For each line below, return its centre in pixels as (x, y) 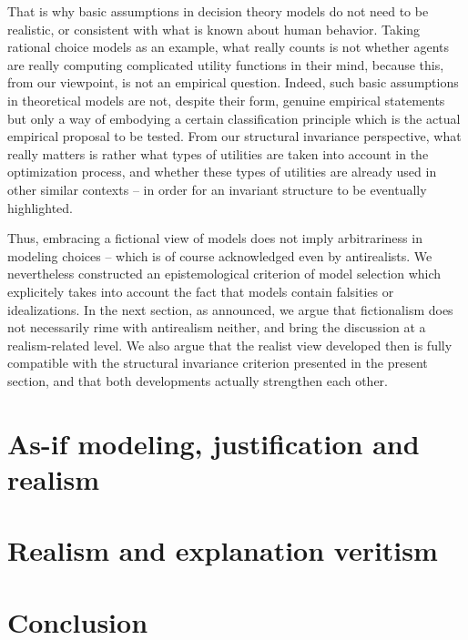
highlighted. (40, 207)
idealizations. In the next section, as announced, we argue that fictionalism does (230, 309)
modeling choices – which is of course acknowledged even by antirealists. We (220, 255)
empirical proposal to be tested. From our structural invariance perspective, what (234, 136)
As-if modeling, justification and (214, 443)
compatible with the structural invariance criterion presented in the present (218, 363)
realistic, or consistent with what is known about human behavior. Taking (214, 29)
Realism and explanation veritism (223, 550)
